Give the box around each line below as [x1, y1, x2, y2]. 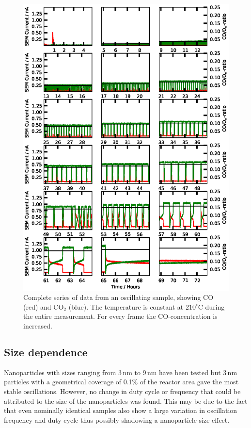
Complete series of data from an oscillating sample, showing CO [23, 292, 214, 302]
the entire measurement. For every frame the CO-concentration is [23, 311, 218, 321]
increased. [23, 321, 53, 331]
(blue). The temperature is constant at [68, 301, 184, 312]
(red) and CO [23, 301, 64, 312]
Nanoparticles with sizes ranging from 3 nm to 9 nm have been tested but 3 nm [4, 367, 237, 377]
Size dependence [4, 345, 88, 360]
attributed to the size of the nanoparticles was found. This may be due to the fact [4, 395, 248, 406]
